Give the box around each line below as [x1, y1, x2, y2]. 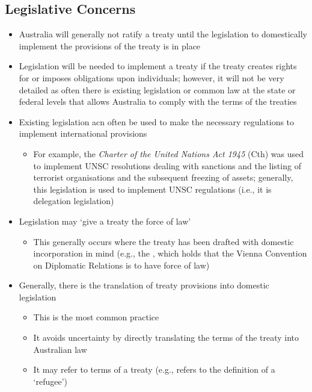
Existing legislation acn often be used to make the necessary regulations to [19, 115, 295, 128]
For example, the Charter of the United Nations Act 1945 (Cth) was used [33, 147, 304, 160]
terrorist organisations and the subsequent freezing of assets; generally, [33, 171, 293, 184]
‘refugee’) [33, 375, 68, 387]
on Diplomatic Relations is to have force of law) [33, 258, 210, 271]
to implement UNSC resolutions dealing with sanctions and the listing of [33, 159, 301, 172]
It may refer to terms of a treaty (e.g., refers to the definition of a [33, 363, 275, 376]
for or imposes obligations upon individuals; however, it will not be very [19, 71, 284, 84]
